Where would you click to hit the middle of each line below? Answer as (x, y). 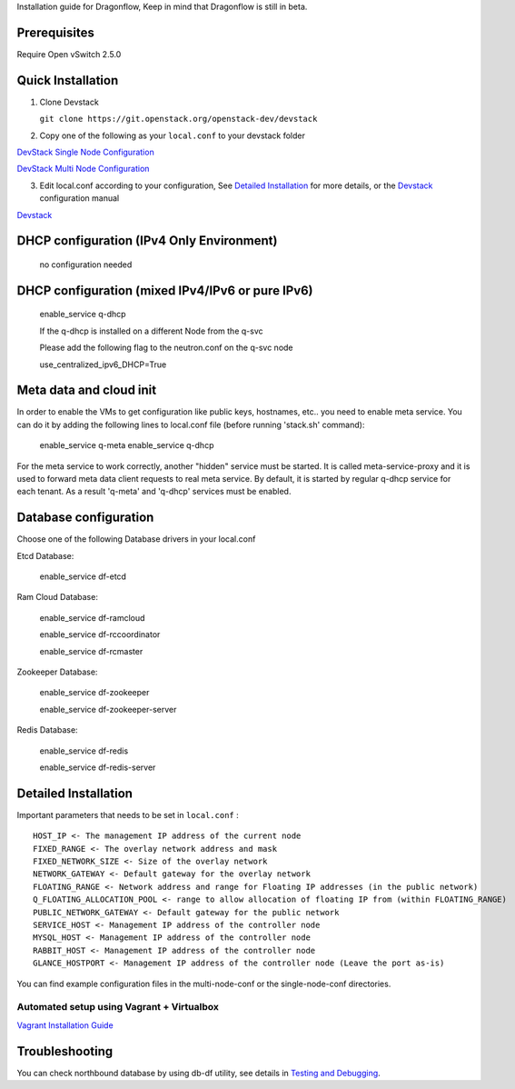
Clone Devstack (69, 102)
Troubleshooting (65, 1051)
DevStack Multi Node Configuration (83, 169)
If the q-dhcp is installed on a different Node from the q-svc (151, 331)
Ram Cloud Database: (58, 597)
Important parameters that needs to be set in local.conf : (128, 814)
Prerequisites (55, 32)
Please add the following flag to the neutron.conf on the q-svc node (167, 348)
